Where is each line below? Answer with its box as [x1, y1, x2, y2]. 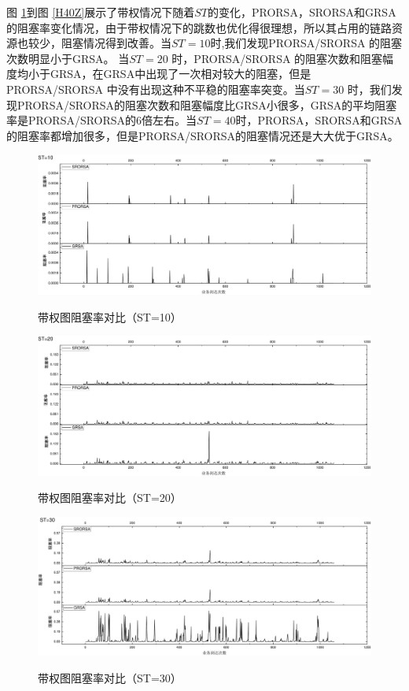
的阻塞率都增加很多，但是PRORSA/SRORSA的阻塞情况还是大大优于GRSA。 [6, 127, 399, 143]
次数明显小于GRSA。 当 [6, 50, 130, 66]
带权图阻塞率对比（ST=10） [38, 308, 182, 325]
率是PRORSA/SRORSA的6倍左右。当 [6, 112, 197, 128]
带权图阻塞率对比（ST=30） [38, 669, 182, 685]
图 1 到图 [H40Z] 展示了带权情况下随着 [6, 4, 195, 20]
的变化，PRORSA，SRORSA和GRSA [207, 4, 396, 20]
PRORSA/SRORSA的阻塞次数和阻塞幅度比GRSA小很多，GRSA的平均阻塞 [17, 96, 397, 113]
